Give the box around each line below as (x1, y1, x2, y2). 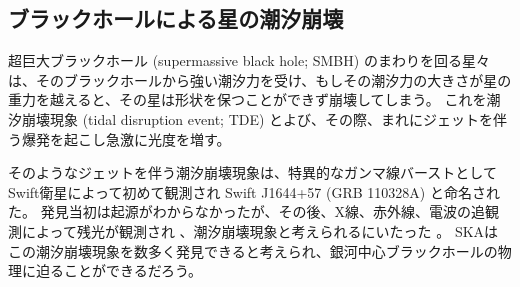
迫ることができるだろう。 (35, 260, 203, 281)
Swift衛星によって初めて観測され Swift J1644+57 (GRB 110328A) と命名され (8, 181, 500, 202)
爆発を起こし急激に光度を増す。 (21, 128, 231, 149)
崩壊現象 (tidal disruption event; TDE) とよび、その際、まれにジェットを (21, 108, 494, 129)
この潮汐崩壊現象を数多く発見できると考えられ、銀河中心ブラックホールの (8, 240, 498, 261)
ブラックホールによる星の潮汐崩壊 (8, 3, 344, 34)
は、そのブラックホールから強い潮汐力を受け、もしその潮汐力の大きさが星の (8, 69, 512, 90)
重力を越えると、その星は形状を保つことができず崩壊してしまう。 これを (8, 89, 487, 110)
